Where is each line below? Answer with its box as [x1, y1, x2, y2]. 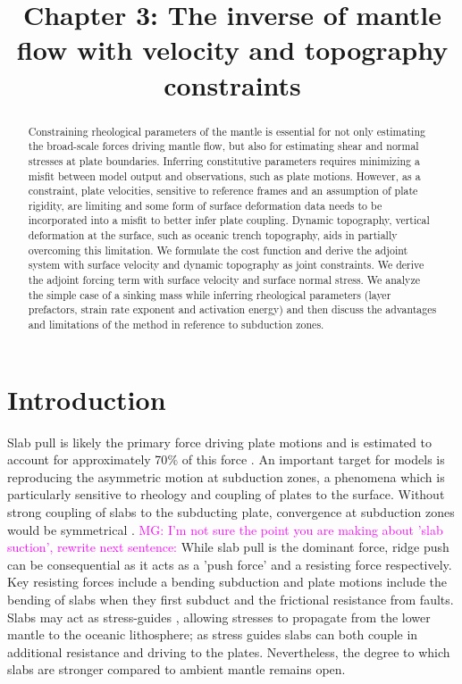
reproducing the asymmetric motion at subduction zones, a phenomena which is [7, 467, 445, 486]
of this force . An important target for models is [181, 450, 445, 469]
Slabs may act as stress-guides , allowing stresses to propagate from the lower [7, 607, 431, 626]
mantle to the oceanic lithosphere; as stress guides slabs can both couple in [7, 625, 418, 644]
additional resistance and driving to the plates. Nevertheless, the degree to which [7, 642, 450, 661]
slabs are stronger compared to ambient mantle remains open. [7, 660, 346, 679]
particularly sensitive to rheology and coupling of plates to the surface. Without [7, 485, 445, 504]
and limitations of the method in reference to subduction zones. [28, 317, 324, 332]
